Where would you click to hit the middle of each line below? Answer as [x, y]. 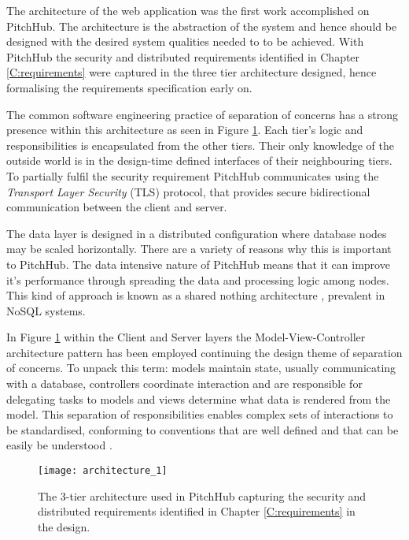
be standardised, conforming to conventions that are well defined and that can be [203, 429]
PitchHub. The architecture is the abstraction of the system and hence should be [202, 26]
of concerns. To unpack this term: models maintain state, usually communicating [201, 368]
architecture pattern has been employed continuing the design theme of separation [204, 352]
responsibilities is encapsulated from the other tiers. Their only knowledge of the [200, 145]
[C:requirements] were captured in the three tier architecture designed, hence [192, 72]
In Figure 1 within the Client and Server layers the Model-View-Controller [186, 337]
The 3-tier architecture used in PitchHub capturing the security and [202, 495]
